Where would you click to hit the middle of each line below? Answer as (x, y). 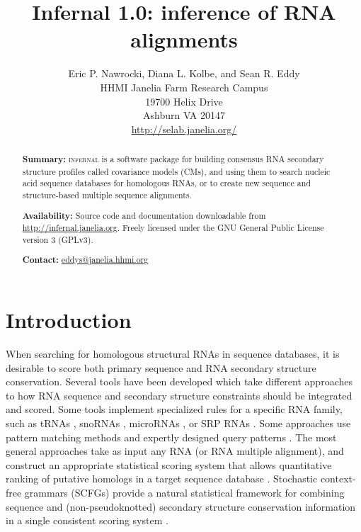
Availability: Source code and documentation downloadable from (144, 215)
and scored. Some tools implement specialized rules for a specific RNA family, (174, 409)
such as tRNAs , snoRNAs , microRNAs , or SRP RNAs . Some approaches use (178, 423)
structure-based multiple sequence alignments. (107, 195)
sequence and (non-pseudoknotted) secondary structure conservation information (181, 506)
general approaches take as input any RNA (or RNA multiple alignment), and (175, 451)
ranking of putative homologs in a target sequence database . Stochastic (162, 479)
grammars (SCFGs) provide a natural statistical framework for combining (184, 492)
